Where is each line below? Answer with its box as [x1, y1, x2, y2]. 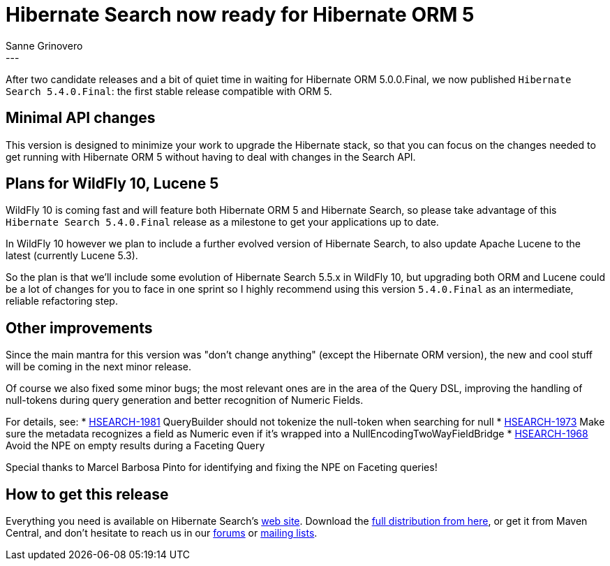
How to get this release [6, 485, 169, 503]
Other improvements [6, 319, 153, 337]
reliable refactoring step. [6, 295, 118, 307]
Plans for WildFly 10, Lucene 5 [6, 175, 219, 193]
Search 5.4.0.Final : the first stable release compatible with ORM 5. [6, 85, 332, 97]
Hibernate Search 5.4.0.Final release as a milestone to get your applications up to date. [6, 216, 439, 228]
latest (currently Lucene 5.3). [6, 249, 138, 262]
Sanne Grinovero [6, 39, 83, 52]
